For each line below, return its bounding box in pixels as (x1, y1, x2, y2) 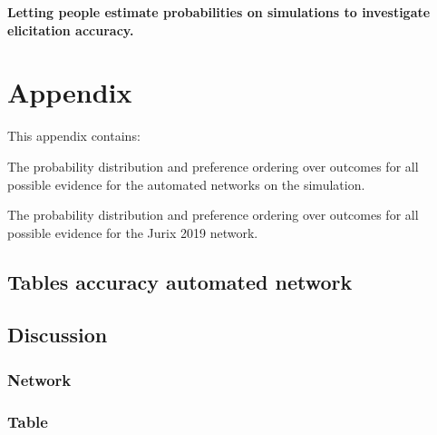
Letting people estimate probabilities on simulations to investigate (7, 3, 431, 21)
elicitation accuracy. (7, 20, 134, 39)
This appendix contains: (7, 126, 141, 145)
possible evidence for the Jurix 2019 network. (7, 222, 258, 242)
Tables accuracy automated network (7, 267, 353, 295)
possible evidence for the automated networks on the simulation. (7, 174, 365, 193)
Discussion (7, 321, 108, 349)
